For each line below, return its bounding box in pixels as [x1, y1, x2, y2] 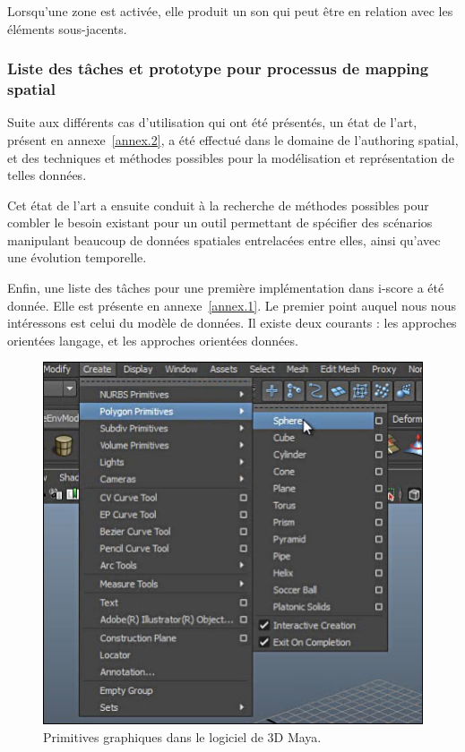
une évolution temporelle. [7, 248, 147, 267]
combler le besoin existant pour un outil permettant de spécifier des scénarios [7, 213, 433, 232]
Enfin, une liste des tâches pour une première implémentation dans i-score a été [7, 278, 444, 297]
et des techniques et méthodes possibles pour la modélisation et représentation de [7, 148, 454, 167]
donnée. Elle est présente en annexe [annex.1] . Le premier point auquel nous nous [7, 295, 456, 314]
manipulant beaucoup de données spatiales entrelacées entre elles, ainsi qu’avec [7, 230, 441, 249]
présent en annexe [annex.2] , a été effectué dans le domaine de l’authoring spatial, [7, 130, 459, 149]
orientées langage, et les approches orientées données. [7, 330, 298, 349]
